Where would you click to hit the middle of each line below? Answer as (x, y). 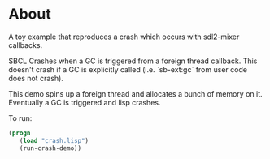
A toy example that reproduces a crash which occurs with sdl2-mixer (124, 37)
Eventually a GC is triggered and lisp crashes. (85, 102)
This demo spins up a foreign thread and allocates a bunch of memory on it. (135, 93)
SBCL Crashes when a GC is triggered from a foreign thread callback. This (133, 61)
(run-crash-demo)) (50, 148)
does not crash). (36, 78)
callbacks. (26, 45)
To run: (20, 118)
